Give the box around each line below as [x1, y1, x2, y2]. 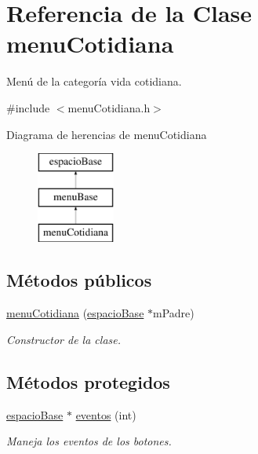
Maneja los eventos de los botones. [6, 433, 172, 449]
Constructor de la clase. [6, 331, 122, 347]
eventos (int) [75, 406, 136, 423]
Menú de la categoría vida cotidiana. [6, 73, 182, 90]
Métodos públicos [6, 268, 152, 292]
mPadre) [153, 305, 194, 321]
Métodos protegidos [6, 369, 170, 394]
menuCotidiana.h [67, 99, 151, 115]
